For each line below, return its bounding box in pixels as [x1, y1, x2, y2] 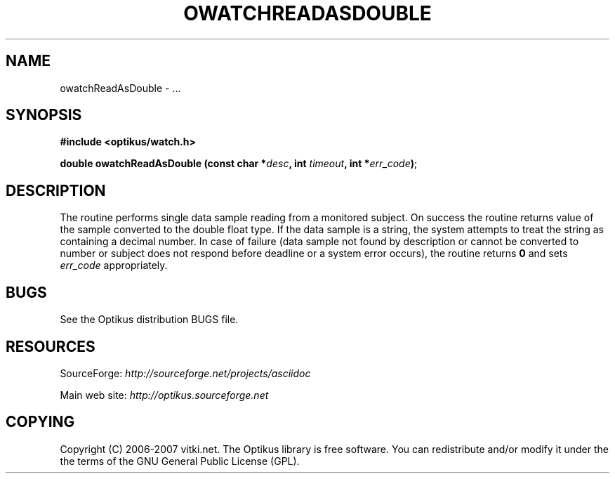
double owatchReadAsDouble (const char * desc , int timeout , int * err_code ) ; [60, 157, 418, 170]
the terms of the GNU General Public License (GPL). [60, 454, 300, 467]
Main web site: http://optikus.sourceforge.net [60, 388, 269, 401]
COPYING [6, 413, 75, 431]
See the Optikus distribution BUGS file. [60, 313, 239, 326]
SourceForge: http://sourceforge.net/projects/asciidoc [60, 367, 311, 379]
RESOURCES [6, 337, 95, 355]
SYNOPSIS [6, 106, 82, 124]
